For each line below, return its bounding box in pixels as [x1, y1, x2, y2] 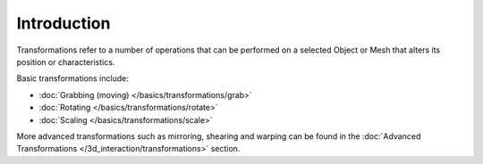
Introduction [16, 13, 111, 33]
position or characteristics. [16, 56, 115, 67]
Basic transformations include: [16, 73, 129, 84]
